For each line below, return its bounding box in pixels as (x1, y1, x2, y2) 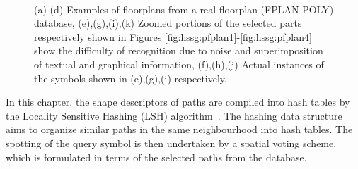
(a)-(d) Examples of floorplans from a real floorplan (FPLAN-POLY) (34, 1, 334, 16)
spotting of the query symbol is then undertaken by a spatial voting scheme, (6, 135, 337, 150)
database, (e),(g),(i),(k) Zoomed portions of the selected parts (34, 15, 302, 30)
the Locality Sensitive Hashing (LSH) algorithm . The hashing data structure (6, 108, 342, 123)
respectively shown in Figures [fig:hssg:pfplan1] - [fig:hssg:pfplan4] (34, 29, 312, 44)
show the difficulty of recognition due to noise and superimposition (34, 43, 323, 58)
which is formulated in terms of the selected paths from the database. (6, 149, 307, 164)
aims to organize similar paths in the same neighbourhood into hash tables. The (6, 122, 353, 137)
